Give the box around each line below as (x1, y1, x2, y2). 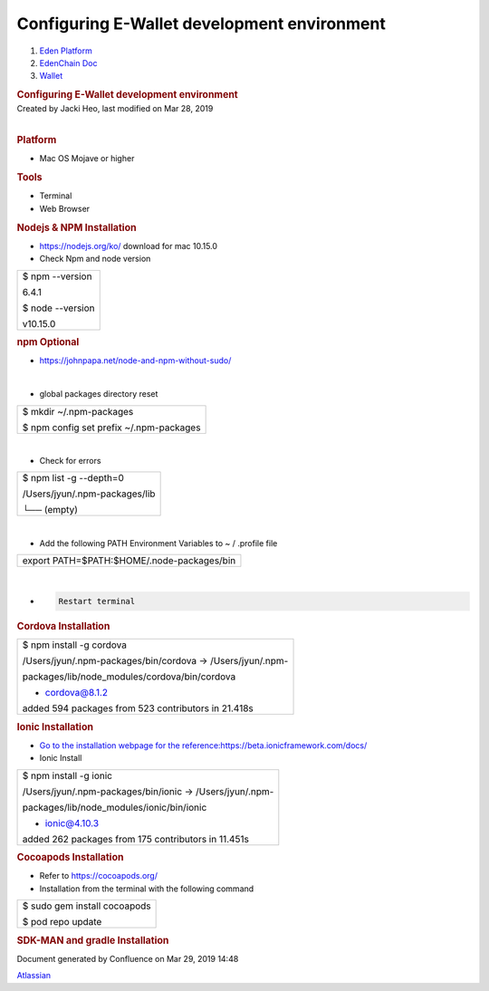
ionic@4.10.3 (44, 816, 100, 829)
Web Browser (39, 203, 91, 214)
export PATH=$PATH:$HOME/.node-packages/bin (22, 554, 236, 567)
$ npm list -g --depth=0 (22, 472, 124, 485)
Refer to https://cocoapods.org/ (39, 871, 158, 881)
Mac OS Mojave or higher (39, 153, 135, 164)
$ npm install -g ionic (22, 769, 113, 782)
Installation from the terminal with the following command (39, 883, 254, 894)
